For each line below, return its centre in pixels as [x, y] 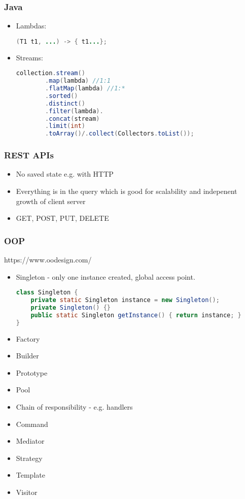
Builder [27, 356]
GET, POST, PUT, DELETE [62, 218]
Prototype [32, 372]
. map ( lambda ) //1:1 [78, 81]
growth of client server [51, 201]
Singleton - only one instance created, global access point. [106, 276]
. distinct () [65, 103]
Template [30, 475]
